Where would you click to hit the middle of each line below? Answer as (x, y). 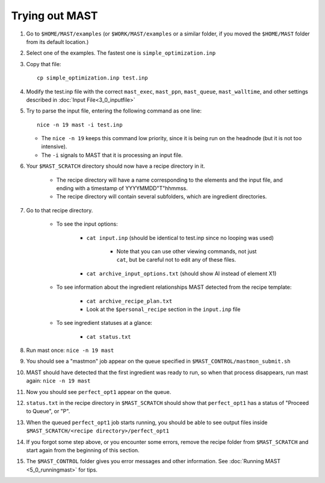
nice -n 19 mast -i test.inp (80, 125)
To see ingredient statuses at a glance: (104, 323)
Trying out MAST (55, 16)
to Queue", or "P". (48, 411)
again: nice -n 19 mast (58, 381)
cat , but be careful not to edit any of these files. (176, 260)
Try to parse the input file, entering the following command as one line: (114, 111)
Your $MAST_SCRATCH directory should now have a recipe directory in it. (116, 166)
